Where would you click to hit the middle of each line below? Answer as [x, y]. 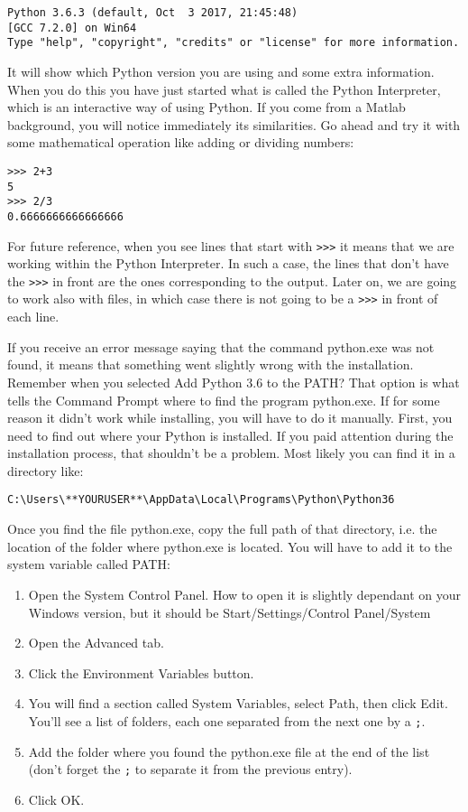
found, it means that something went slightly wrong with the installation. [211, 364]
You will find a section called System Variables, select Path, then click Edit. [238, 703]
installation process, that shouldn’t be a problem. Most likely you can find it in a [231, 453]
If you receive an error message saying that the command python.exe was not [221, 346]
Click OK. [56, 799]
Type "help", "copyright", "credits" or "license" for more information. [234, 43]
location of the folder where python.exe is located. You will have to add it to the [230, 546]
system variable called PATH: [89, 564]
